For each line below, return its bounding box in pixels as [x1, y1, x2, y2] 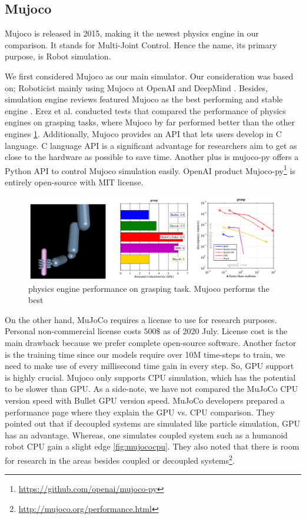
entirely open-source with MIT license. [5, 175, 144, 188]
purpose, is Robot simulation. [5, 50, 111, 62]
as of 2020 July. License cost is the [163, 325, 288, 337]
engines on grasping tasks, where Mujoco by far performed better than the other [5, 116, 295, 128]
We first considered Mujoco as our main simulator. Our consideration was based [5, 69, 294, 82]
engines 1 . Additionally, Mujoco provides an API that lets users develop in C [5, 127, 282, 139]
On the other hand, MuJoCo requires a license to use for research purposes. [5, 313, 277, 325]
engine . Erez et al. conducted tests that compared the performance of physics [5, 104, 286, 117]
